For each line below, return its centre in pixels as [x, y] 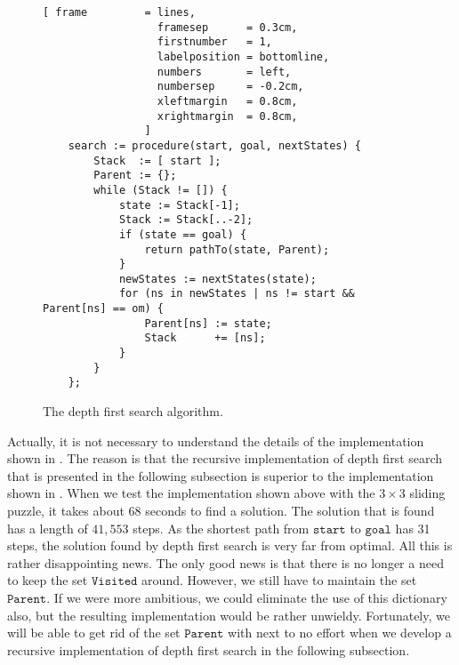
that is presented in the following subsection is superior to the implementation [221, 475]
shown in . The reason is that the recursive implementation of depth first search [225, 458]
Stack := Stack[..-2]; [186, 220]
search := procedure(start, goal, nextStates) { [214, 145]
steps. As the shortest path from [221, 528]
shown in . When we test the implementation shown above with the [191, 493]
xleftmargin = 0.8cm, [227, 101]
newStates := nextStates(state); [217, 279]
